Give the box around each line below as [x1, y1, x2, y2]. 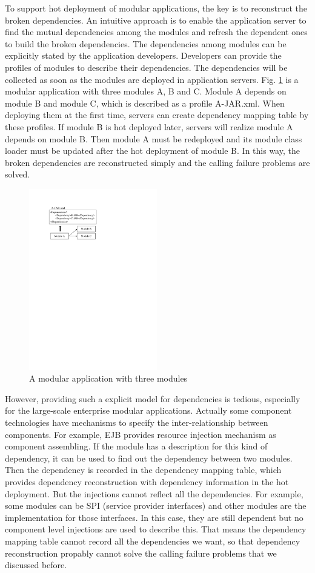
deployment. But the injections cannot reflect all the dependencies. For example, [5, 487, 303, 500]
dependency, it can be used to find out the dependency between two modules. [5, 451, 293, 464]
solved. [5, 168, 30, 181]
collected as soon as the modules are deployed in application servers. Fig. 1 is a [5, 73, 299, 85]
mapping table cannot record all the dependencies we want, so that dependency [5, 534, 300, 547]
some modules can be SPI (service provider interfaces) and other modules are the [5, 499, 307, 512]
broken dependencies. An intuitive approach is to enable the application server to [5, 13, 307, 26]
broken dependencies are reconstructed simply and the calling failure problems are [5, 156, 310, 168]
